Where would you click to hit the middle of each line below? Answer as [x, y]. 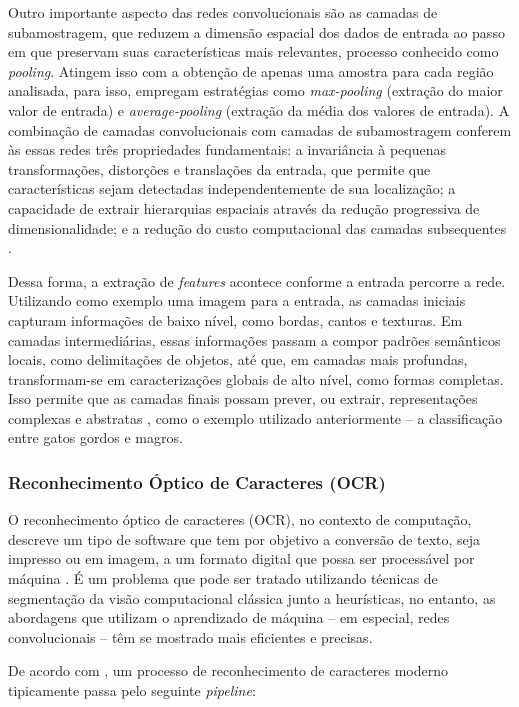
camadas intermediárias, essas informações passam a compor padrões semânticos [254, 339]
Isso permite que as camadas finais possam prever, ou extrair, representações [243, 398]
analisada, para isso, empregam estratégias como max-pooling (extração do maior [255, 90]
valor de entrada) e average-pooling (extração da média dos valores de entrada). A [259, 109]
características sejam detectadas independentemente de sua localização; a [232, 188]
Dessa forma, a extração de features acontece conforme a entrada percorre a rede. [257, 280]
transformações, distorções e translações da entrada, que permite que [219, 168]
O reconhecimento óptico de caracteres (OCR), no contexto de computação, [240, 519]
